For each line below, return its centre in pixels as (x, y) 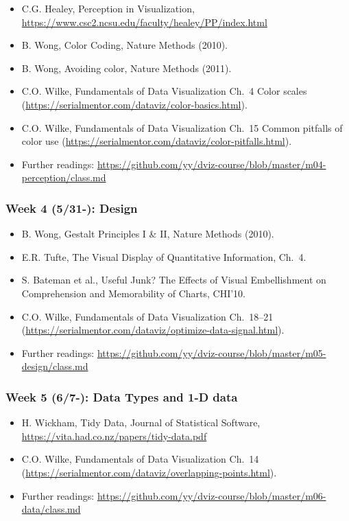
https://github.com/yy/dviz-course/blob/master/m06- (212, 495)
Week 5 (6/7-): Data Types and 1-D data (122, 396)
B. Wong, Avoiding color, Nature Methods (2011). (127, 68)
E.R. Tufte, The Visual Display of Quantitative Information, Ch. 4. (164, 256)
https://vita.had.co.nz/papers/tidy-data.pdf (114, 436)
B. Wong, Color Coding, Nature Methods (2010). (125, 45)
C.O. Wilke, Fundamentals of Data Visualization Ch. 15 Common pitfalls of (182, 127)
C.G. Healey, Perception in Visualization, (108, 8)
